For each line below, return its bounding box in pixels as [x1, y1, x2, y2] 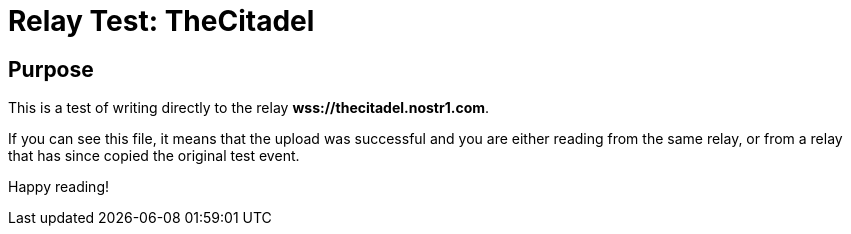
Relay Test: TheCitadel [8, 4, 315, 38]
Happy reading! [8, 178, 109, 196]
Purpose [8, 56, 94, 82]
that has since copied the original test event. [8, 147, 300, 165]
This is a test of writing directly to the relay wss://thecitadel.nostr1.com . [8, 99, 490, 117]
